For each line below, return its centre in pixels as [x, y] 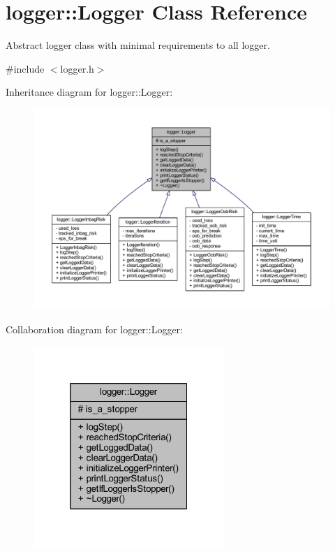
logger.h [77, 68]
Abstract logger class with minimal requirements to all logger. [138, 45]
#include [25, 68]
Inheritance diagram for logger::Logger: [89, 92]
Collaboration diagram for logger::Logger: [94, 329]
